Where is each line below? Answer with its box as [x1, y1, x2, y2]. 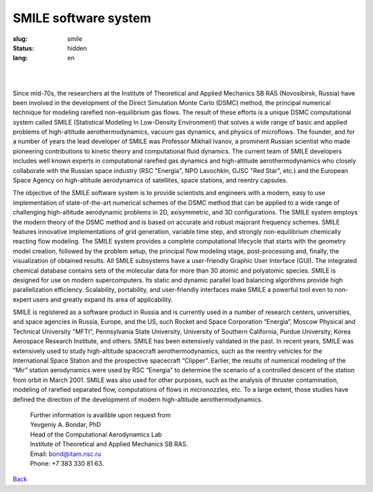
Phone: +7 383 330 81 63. [30, 459, 104, 467]
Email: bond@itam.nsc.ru [30, 450, 102, 458]
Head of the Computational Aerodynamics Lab [30, 430, 162, 439]
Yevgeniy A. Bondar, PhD [30, 421, 102, 429]
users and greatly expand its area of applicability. [32, 295, 173, 304]
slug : [12, 35, 28, 43]
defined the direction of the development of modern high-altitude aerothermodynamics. [12, 395, 263, 403]
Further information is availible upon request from [30, 411, 171, 419]
